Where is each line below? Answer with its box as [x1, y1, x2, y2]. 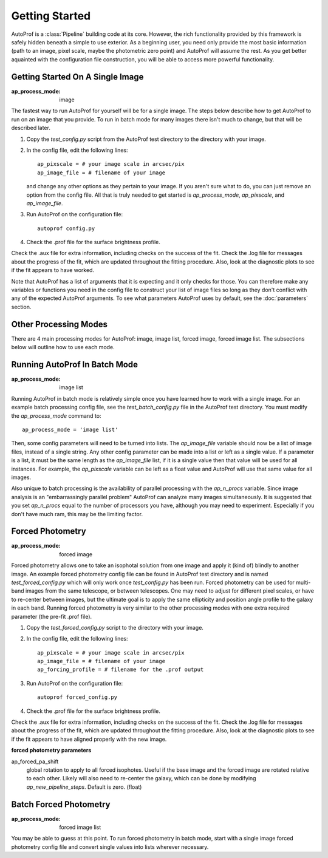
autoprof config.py [37, 225, 95, 232]
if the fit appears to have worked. [11, 267, 94, 274]
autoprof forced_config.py [37, 694, 118, 701]
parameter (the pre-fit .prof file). [11, 613, 92, 620]
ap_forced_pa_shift [11, 758, 59, 765]
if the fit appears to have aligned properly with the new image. [11, 735, 167, 743]
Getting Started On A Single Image [11, 72, 144, 82]
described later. [11, 124, 51, 132]
